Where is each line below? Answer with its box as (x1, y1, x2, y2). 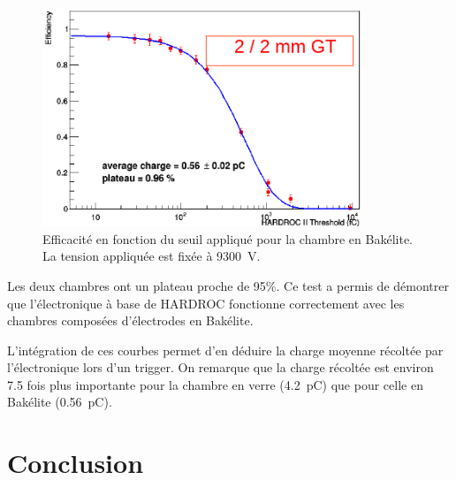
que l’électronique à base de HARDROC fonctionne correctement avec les (7, 293, 405, 312)
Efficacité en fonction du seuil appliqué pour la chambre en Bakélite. (42, 229, 413, 248)
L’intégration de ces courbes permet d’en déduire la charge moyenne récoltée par (7, 340, 444, 359)
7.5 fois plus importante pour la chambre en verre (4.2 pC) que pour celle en (7, 375, 423, 393)
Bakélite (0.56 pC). (7, 392, 112, 411)
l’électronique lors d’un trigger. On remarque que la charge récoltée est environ (7, 358, 434, 377)
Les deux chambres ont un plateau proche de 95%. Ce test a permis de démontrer (7, 276, 449, 294)
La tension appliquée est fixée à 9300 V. (42, 247, 261, 265)
